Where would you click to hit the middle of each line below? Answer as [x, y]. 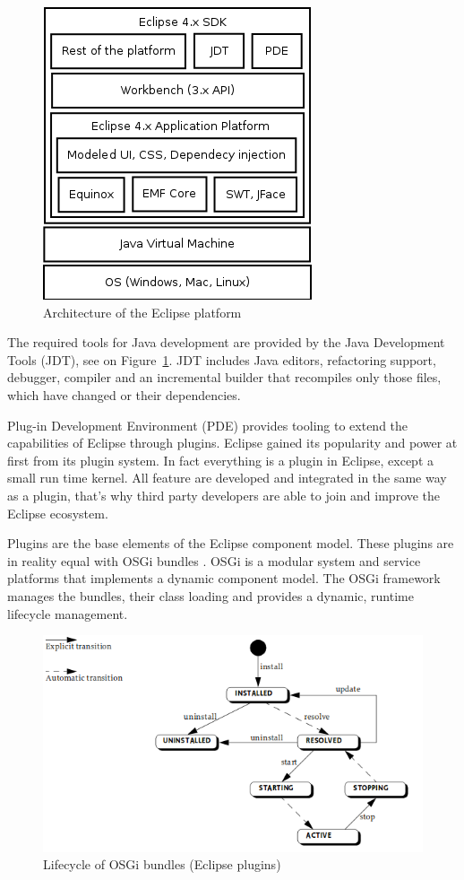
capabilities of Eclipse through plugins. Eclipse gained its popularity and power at [232, 443]
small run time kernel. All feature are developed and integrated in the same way [227, 478]
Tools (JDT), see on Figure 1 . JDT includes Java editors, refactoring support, [222, 359]
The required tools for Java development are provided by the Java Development [226, 342]
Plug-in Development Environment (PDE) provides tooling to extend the [208, 425]
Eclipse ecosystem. [58, 513]
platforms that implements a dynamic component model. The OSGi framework [224, 578]
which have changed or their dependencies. [124, 394]
